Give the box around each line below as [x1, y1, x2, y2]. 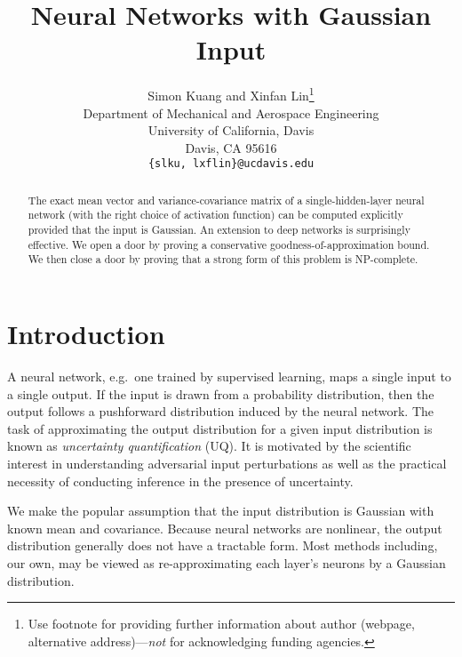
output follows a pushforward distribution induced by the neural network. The [7, 402, 434, 421]
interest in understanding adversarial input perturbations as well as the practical [7, 453, 447, 472]
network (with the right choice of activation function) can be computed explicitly [28, 207, 403, 222]
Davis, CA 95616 [185, 138, 277, 156]
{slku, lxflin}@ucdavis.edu [147, 157, 315, 171]
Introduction [7, 316, 165, 352]
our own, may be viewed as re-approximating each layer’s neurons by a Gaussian [7, 553, 446, 572]
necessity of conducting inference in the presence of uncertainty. [7, 471, 354, 490]
